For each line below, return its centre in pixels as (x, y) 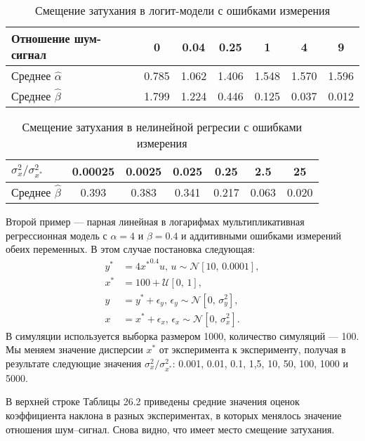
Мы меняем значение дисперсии (74, 349)
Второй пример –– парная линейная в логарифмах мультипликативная (155, 221)
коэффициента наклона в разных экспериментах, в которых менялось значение (174, 415)
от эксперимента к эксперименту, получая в (252, 349)
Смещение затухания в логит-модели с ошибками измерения (182, 10)
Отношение (41, 38)
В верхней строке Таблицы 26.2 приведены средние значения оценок (153, 401)
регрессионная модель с (57, 235)
